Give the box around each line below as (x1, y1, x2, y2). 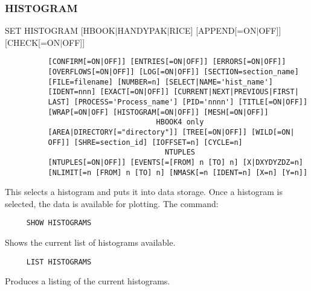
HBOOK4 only (156, 118, 204, 127)
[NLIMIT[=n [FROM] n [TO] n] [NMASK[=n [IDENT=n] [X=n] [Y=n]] (48, 168, 308, 177)
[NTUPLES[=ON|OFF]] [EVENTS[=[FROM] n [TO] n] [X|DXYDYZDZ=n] (48, 158, 303, 167)
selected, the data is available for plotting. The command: (5, 197, 219, 209)
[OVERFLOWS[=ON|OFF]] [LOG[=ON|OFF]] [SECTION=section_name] (48, 68, 299, 77)
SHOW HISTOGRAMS (26, 219, 92, 228)
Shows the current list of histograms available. (5, 236, 176, 249)
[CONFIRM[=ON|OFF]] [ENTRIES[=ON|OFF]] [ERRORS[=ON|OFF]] (48, 57, 286, 66)
